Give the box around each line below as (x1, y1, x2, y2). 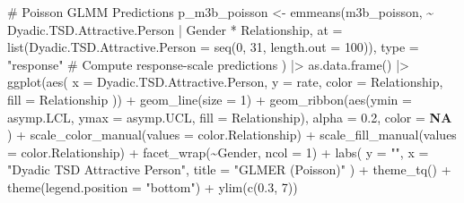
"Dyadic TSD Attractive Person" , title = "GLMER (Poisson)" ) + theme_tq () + (7, 160, 451, 179)
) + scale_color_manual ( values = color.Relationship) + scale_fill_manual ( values (7, 125, 457, 144)
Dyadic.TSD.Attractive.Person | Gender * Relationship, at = (7, 20, 343, 38)
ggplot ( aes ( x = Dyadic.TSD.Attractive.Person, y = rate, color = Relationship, (7, 72, 443, 91)
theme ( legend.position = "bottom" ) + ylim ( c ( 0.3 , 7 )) (7, 177, 298, 196)
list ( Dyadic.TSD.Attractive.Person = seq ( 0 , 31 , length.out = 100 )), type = (7, 38, 419, 56)
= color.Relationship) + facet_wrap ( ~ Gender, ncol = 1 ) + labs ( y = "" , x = (7, 142, 429, 161)
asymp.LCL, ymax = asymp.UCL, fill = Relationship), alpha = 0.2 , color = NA (7, 107, 452, 126)
